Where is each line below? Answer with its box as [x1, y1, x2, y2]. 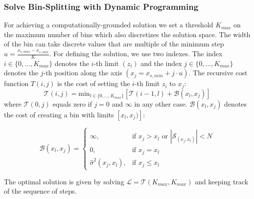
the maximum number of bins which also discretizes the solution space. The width [4, 29, 251, 39]
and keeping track [195, 176, 249, 186]
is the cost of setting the [57, 78, 130, 88]
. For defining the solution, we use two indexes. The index [49, 48, 223, 58]
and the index [140, 58, 182, 68]
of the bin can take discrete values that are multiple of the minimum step [4, 39, 224, 49]
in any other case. [134, 98, 187, 109]
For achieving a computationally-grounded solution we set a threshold [4, 20, 213, 30]
